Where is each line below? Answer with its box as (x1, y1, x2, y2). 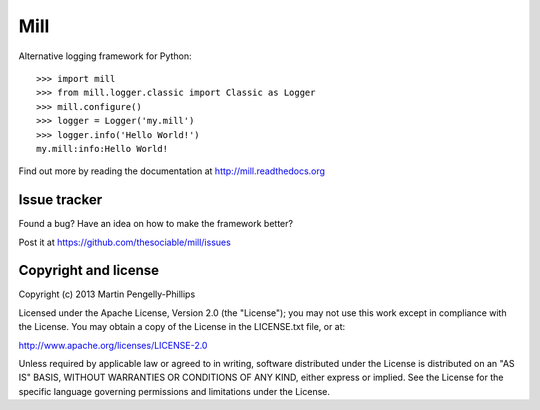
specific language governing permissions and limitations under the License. (18, 385, 330, 397)
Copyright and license (18, 262, 160, 279)
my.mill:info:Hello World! (36, 143, 169, 154)
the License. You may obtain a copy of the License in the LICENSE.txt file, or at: (18, 321, 346, 333)
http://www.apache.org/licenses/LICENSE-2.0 (18, 339, 208, 351)
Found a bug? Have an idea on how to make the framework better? (18, 218, 294, 230)
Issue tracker (18, 191, 103, 209)
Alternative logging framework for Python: (18, 50, 192, 62)
